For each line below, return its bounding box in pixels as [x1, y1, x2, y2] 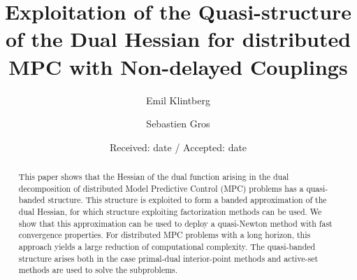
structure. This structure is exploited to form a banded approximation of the [48, 194, 327, 206]
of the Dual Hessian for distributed [5, 24, 351, 53]
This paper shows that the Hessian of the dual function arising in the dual [18, 171, 289, 183]
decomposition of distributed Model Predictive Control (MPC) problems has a [18, 182, 304, 194]
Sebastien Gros [146, 116, 210, 131]
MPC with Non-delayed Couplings [8, 52, 348, 80]
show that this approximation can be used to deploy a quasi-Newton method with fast [18, 217, 333, 229]
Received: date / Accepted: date [109, 139, 247, 154]
